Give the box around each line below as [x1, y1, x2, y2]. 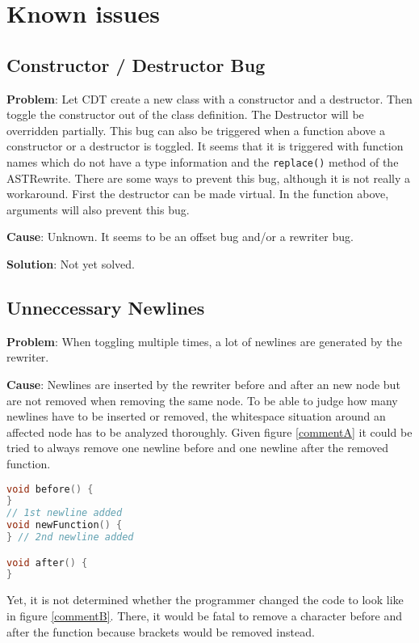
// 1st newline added [6, 507, 123, 519]
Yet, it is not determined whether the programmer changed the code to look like [6, 591, 404, 608]
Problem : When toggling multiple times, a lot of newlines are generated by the [6, 332, 402, 349]
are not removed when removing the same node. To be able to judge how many [6, 391, 398, 408]
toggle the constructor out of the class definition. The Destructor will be [6, 106, 364, 123]
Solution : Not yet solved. [6, 255, 135, 272]
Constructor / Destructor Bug [6, 52, 266, 77]
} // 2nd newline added [6, 531, 134, 544]
